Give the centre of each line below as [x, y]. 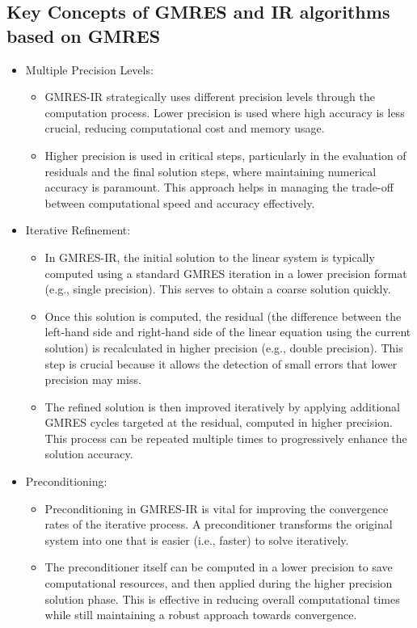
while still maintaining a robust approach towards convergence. [201, 615]
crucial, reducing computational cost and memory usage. [185, 128]
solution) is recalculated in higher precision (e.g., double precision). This [224, 347]
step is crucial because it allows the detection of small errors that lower [221, 363]
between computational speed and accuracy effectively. [180, 202]
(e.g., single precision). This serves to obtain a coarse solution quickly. [218, 289]
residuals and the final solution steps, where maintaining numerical [211, 171]
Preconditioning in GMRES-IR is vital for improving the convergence [217, 508]
